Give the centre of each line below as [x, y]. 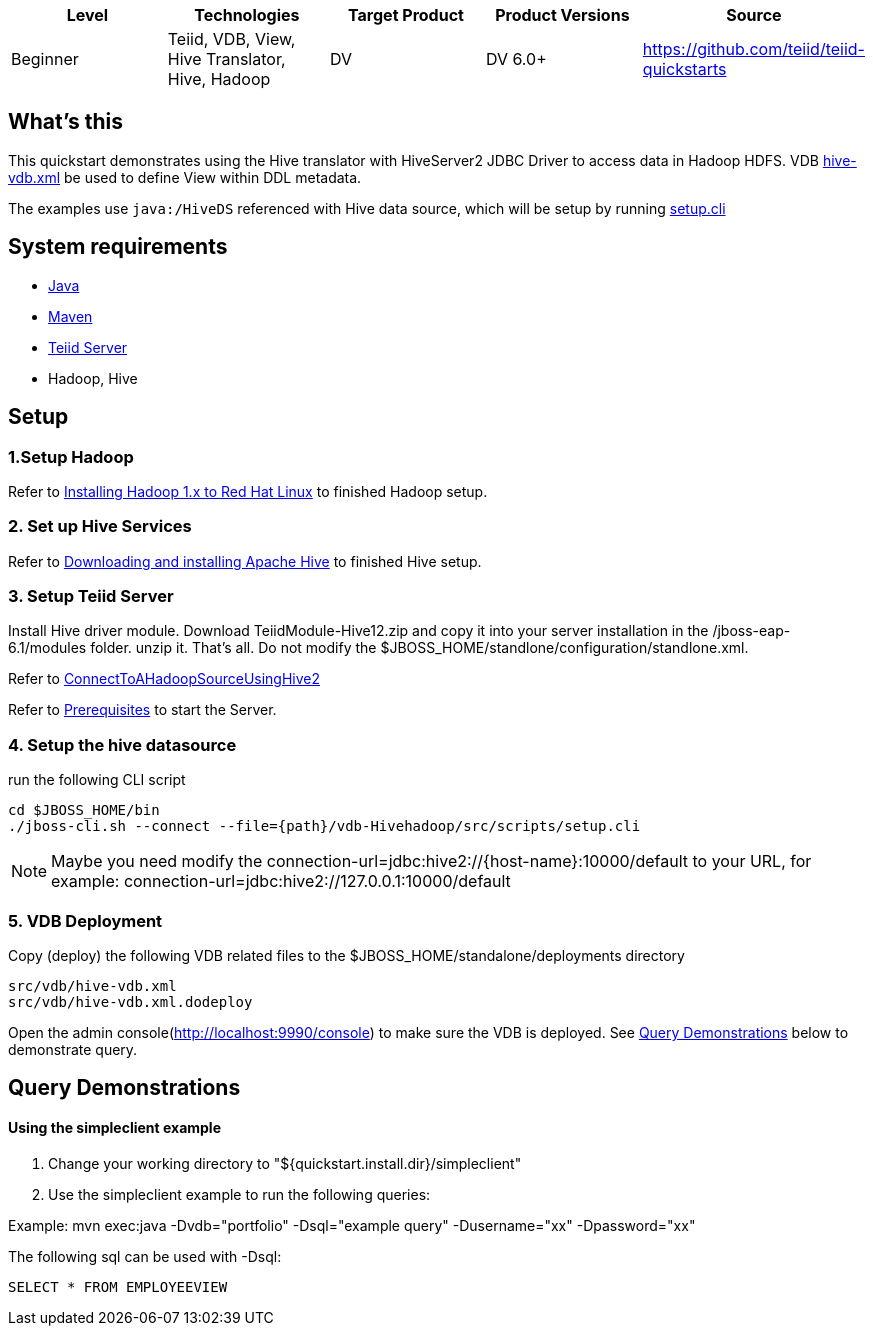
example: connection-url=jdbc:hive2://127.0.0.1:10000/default [281, 881]
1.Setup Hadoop [71, 456]
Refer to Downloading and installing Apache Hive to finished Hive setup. [245, 561]
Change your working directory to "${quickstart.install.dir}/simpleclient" [285, 1163]
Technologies [247, 15]
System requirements [118, 247]
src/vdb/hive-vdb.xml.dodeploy [130, 1001]
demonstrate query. [73, 1049]
